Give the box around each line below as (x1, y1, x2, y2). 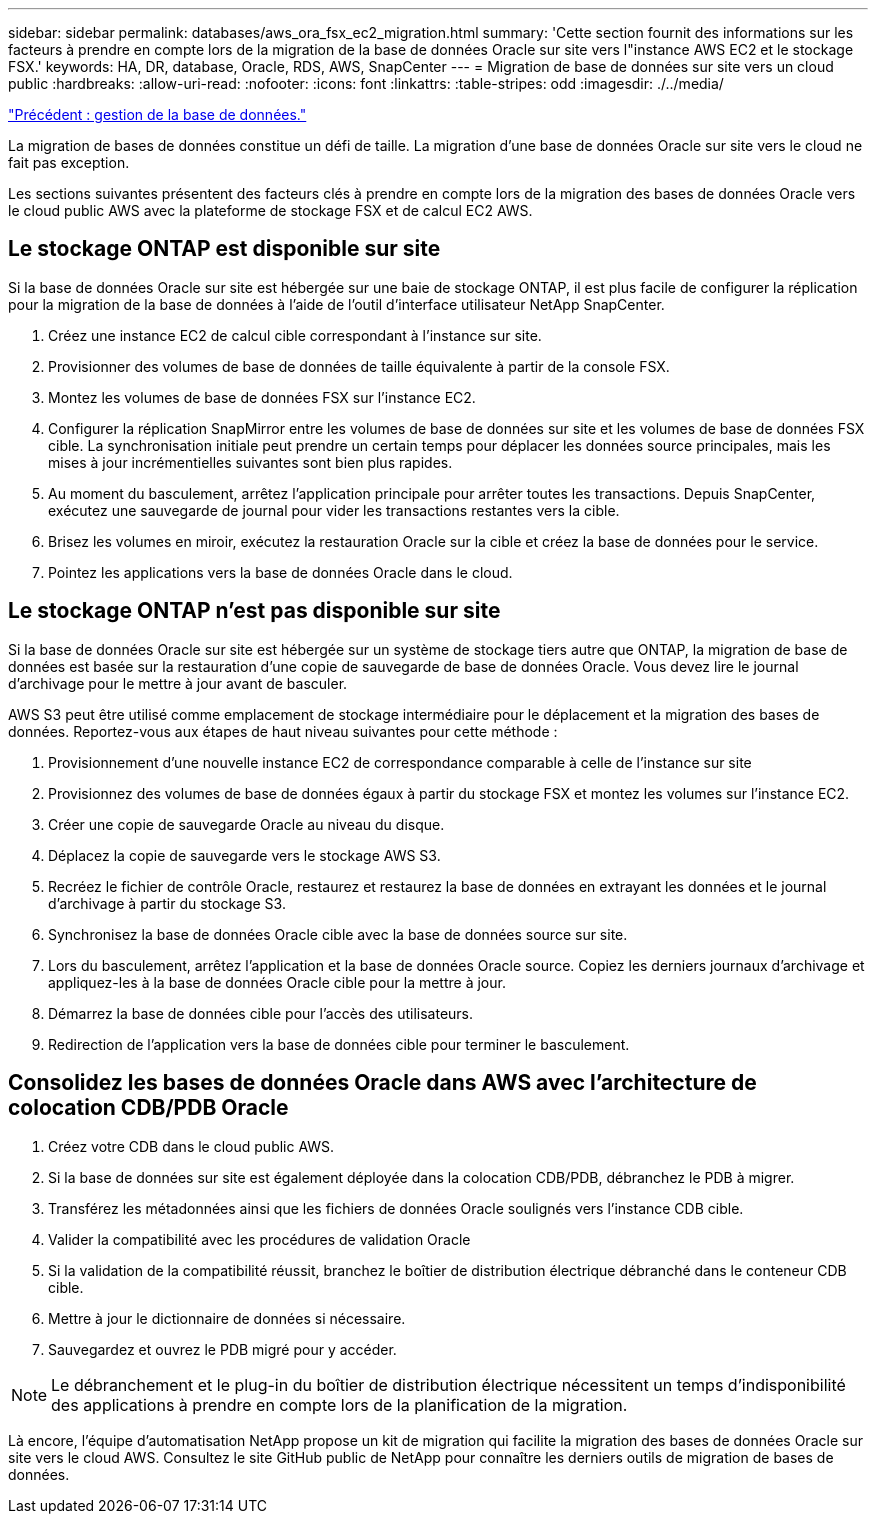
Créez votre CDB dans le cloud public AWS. (48, 1137, 335, 1155)
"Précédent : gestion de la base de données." (8, 106, 307, 123)
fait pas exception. (8, 154, 130, 171)
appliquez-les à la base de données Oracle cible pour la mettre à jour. (48, 973, 506, 991)
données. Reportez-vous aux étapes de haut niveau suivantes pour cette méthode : (8, 722, 558, 740)
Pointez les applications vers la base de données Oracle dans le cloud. (48, 563, 513, 581)
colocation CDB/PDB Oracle (8, 1095, 289, 1121)
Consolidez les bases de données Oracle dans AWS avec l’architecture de (8, 1070, 757, 1096)
